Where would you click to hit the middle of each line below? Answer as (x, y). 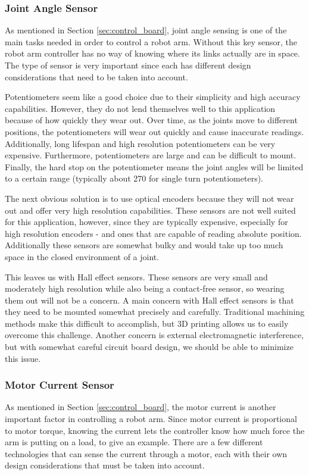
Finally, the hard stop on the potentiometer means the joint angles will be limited (154, 166)
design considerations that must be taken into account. (105, 465)
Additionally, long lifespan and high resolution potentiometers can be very (140, 143)
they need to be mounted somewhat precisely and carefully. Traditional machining (155, 312)
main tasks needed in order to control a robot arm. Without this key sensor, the (151, 41)
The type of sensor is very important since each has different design (128, 65)
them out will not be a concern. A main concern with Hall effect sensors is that (149, 300)
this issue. (23, 358)
